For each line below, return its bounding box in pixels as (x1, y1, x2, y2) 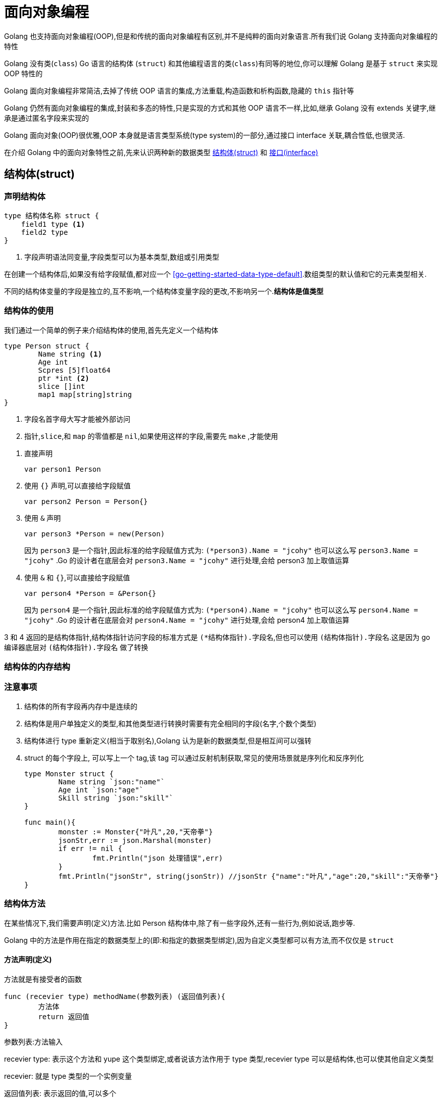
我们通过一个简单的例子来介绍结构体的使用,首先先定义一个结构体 (4, 325, 219, 334)
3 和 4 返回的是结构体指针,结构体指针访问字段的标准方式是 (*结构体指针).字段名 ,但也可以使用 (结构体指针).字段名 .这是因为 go (4, 632, 430, 641)
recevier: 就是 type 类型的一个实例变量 (4, 1071, 132, 1080)
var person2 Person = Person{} (24, 497, 148, 506)
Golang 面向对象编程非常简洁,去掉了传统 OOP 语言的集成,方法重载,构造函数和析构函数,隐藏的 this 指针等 (4, 86, 354, 95)
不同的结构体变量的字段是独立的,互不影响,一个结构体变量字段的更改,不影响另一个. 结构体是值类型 (4, 286, 324, 295)
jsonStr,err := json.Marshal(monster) (58, 836, 212, 844)
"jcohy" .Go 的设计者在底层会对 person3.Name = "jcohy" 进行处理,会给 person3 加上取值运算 (24, 556, 350, 565)
